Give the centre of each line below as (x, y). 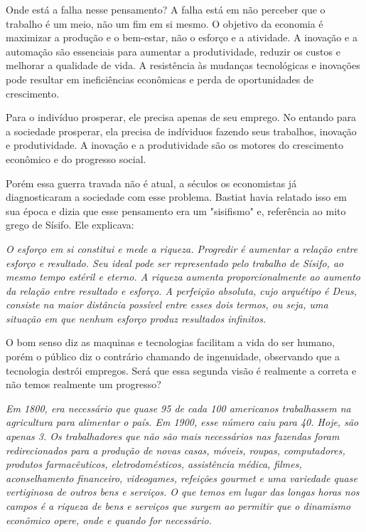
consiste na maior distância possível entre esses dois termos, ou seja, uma (167, 304)
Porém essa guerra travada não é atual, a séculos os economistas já (151, 183)
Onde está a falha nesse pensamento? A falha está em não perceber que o (166, 9)
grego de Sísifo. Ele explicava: (70, 225)
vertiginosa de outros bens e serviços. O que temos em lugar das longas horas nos (183, 492)
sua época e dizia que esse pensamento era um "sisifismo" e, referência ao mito (176, 210)
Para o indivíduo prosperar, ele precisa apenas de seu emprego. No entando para (181, 117)
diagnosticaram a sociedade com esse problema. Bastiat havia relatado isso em (176, 197)
